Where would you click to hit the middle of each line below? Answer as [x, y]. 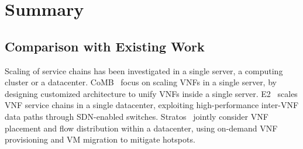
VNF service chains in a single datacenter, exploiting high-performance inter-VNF [152, 105]
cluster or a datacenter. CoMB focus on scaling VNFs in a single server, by [141, 82]
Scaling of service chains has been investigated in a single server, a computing [144, 70]
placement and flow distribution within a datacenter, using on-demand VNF [141, 128]
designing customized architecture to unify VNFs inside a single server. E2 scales [151, 93]
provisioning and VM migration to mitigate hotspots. [100, 139]
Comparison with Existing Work [105, 46]
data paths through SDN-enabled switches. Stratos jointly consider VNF [137, 116]
